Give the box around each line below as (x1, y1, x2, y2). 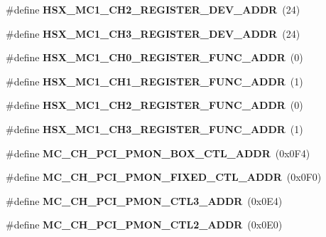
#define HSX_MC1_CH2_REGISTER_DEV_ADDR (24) (6, 2, 300, 16)
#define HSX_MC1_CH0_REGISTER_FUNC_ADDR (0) (6, 50, 303, 65)
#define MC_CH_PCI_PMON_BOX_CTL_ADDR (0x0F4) (6, 145, 310, 160)
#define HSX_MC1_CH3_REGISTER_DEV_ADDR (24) (6, 26, 300, 41)
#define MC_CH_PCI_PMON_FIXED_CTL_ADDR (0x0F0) (6, 169, 322, 184)
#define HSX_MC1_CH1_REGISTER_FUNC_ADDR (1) (6, 73, 303, 88)
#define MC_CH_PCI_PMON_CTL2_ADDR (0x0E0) (6, 217, 283, 232)
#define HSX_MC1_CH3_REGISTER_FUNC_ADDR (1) (6, 121, 303, 136)
